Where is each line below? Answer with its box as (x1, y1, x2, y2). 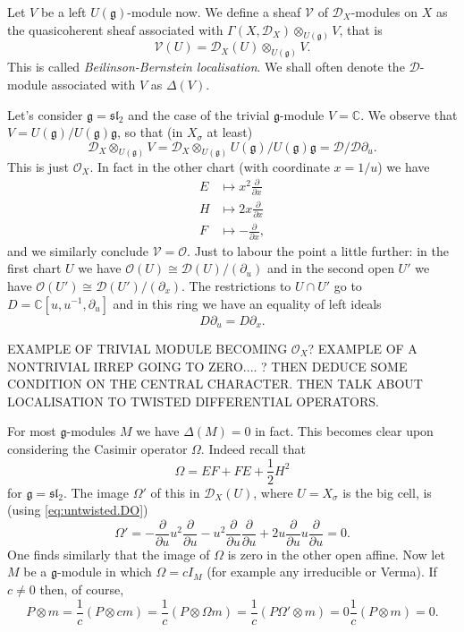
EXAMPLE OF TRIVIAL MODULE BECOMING (7, 338, 288, 357)
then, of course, (39, 580, 124, 599)
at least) (207, 123, 253, 141)
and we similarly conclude (7, 241, 149, 260)
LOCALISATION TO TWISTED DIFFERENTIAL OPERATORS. (7, 391, 379, 410)
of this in (150, 483, 200, 501)
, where (253, 483, 293, 501)
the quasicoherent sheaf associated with (7, 20, 224, 38)
